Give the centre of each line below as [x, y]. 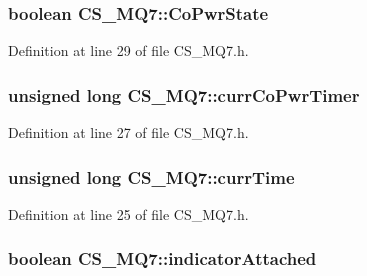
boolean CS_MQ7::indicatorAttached [162, 258]
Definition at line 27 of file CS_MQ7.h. [128, 132]
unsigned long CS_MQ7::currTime [151, 176]
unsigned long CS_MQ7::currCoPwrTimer [184, 94]
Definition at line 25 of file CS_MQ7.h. [128, 213]
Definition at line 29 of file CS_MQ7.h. [128, 50]
